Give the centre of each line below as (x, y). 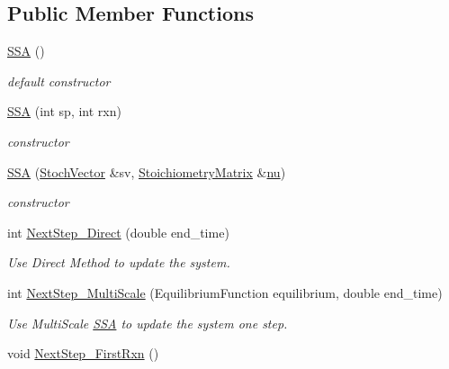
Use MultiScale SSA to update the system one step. (148, 323)
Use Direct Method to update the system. (119, 262)
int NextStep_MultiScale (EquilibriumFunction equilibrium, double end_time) (225, 292)
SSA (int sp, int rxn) (64, 111)
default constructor (59, 81)
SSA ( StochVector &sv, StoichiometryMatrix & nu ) (147, 171)
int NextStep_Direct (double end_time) (118, 232)
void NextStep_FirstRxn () (83, 353)
